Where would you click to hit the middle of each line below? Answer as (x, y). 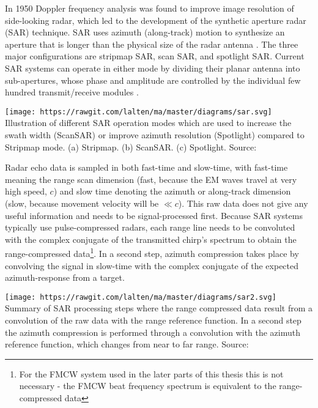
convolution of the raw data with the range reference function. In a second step (153, 320)
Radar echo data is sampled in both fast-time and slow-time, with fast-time (146, 167)
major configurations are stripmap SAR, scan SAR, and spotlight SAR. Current (155, 56)
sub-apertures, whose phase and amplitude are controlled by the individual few (153, 80)
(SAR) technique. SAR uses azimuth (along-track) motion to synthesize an (145, 32)
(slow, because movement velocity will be (82, 203)
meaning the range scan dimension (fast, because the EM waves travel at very (151, 179)
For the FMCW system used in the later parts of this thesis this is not (151, 373)
